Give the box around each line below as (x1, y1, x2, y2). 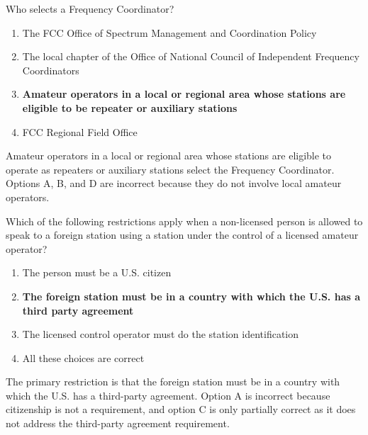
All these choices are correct (22, 350, 145, 365)
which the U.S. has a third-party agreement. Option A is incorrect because (6, 388, 330, 402)
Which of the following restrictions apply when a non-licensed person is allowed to (6, 213, 363, 228)
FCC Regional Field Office (22, 124, 138, 139)
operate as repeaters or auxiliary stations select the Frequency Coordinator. (6, 162, 335, 176)
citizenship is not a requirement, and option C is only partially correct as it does (6, 402, 356, 417)
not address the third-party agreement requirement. (6, 416, 230, 431)
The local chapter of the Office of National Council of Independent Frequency (22, 49, 359, 64)
